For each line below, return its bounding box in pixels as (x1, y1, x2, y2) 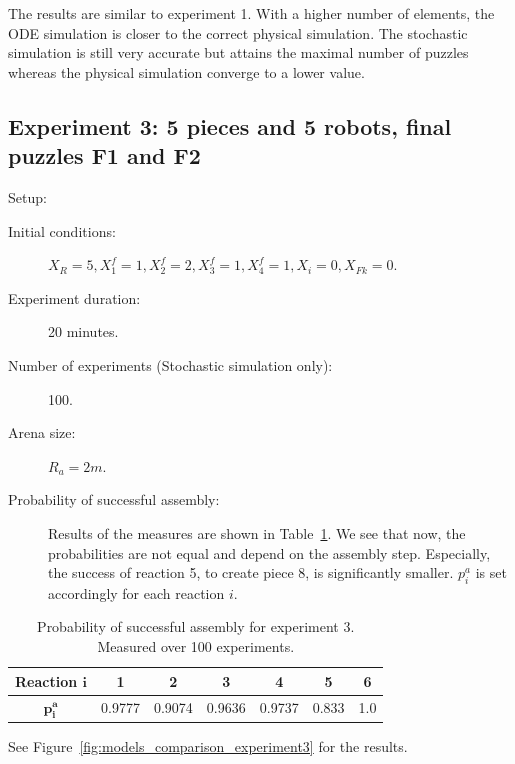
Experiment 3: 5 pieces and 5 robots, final (8, 110, 452, 141)
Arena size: (8, 422, 76, 443)
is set (475, 562, 507, 583)
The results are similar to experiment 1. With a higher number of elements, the (8, 3, 495, 23)
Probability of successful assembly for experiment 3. (37, 616, 355, 637)
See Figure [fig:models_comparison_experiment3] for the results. (8, 735, 408, 756)
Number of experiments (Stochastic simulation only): (8, 354, 333, 375)
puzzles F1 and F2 (8, 140, 201, 171)
